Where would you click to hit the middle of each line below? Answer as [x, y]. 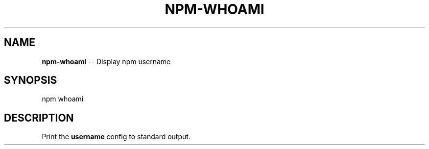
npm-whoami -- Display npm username [106, 61]
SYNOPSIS [31, 80]
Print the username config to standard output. [116, 137]
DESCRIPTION [39, 118]
